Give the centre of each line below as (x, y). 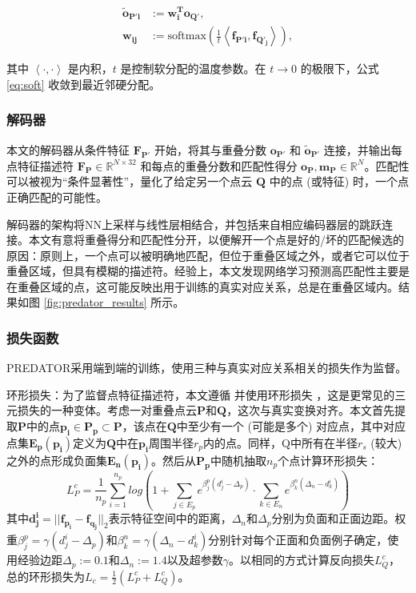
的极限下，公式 (340, 68)
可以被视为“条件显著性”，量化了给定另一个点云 (130, 181)
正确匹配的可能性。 (57, 196)
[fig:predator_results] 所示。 (114, 302)
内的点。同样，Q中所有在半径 (280, 442)
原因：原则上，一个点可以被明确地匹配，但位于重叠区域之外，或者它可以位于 (208, 255)
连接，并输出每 (363, 149)
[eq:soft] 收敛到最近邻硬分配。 (84, 84)
